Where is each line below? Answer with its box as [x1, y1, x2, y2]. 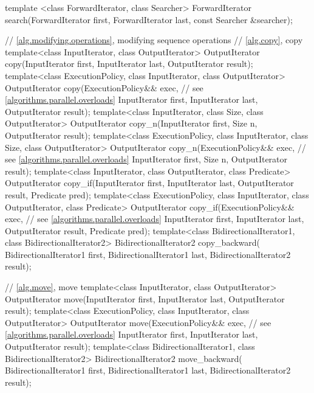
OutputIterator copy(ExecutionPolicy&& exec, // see [5, 81, 203, 94]
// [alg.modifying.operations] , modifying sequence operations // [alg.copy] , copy [5, 33, 303, 46]
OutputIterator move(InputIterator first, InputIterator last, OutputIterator [5, 292, 285, 305]
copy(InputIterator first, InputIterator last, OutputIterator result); [5, 57, 253, 70]
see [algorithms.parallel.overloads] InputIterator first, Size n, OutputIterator [5, 153, 288, 165]
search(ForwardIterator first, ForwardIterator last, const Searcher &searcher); [5, 13, 293, 26]
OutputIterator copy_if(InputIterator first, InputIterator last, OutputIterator [5, 176, 294, 189]
